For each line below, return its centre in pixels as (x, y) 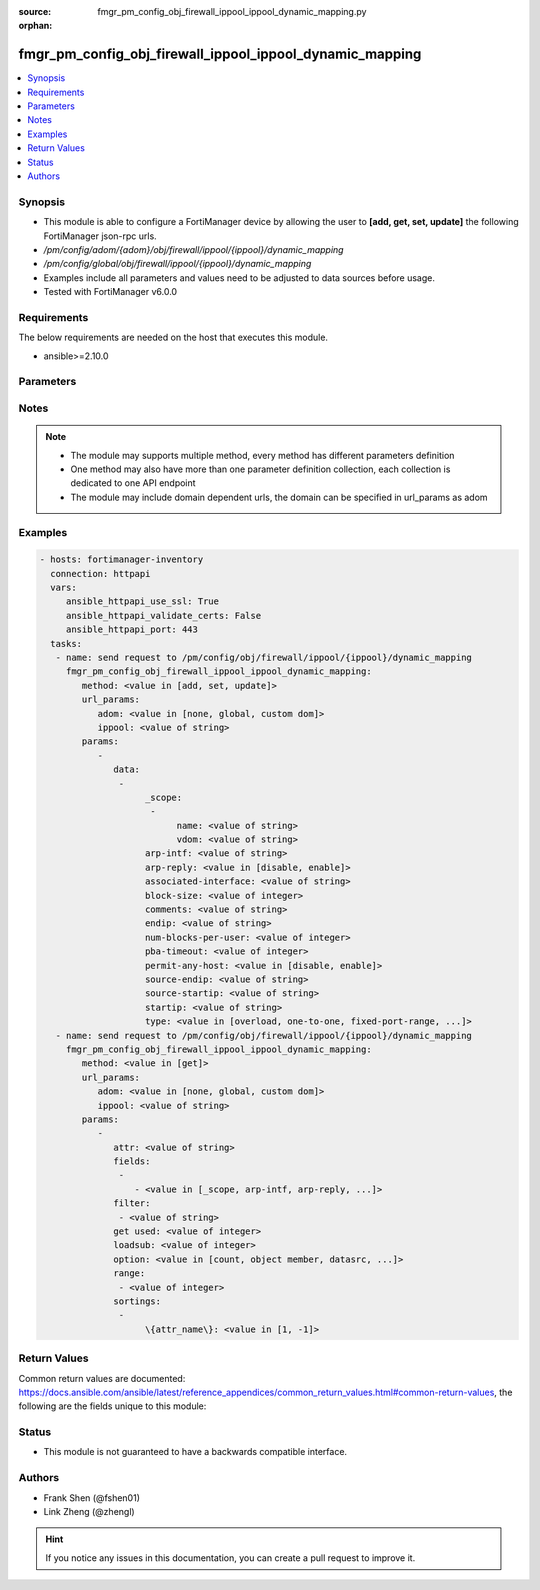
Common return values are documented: (102, 1378)
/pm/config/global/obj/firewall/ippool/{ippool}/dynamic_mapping (177, 264)
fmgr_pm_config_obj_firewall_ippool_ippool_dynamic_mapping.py (232, 11)
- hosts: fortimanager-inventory (121, 559)
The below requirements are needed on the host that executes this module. (173, 337)
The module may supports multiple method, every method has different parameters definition (262, 455)
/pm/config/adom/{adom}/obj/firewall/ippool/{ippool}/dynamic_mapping (193, 249)
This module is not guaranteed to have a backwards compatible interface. (195, 1452)
